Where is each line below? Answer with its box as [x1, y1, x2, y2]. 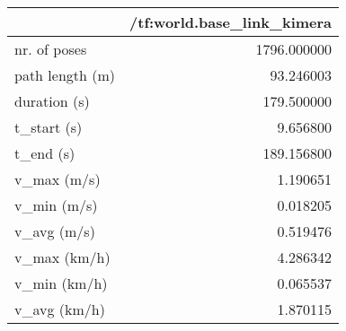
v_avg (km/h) [14, 299, 105, 319]
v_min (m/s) [14, 195, 98, 215]
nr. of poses [14, 39, 87, 59]
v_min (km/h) [14, 273, 108, 293]
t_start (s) [14, 117, 83, 137]
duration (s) [14, 91, 90, 111]
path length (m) [14, 65, 116, 85]
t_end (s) [14, 143, 75, 163]
